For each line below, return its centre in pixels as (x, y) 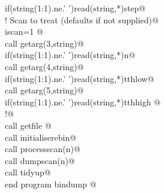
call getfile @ (28, 125)
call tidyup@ (28, 172)
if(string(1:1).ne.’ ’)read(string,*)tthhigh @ (83, 101)
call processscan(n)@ (43, 149)
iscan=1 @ (24, 31)
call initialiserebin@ (41, 137)
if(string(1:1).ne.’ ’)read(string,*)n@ (70, 55)
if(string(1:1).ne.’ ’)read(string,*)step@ (75, 8)
